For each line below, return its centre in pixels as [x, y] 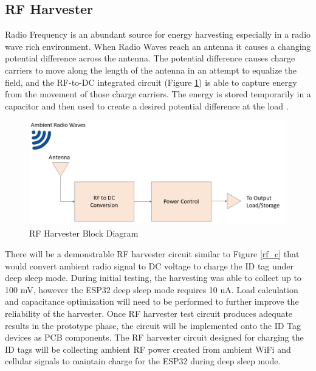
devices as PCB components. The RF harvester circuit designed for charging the [154, 337]
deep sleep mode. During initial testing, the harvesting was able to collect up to [153, 278]
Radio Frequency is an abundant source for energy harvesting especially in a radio [158, 34]
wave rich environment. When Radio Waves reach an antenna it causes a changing [158, 46]
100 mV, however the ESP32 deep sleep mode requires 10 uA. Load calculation [152, 289]
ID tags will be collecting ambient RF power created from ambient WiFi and [148, 349]
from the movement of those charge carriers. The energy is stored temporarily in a [158, 94]
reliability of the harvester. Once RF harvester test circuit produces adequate [149, 313]
